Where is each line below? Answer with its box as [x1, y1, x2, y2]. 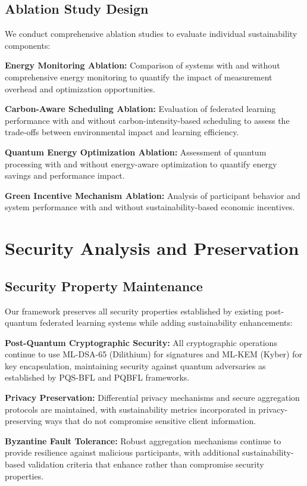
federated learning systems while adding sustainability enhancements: [40, 316, 293, 329]
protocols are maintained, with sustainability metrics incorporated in [5, 403, 256, 415]
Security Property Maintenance [5, 276, 203, 295]
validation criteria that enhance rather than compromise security [27, 458, 264, 471]
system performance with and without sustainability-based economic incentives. [5, 201, 295, 213]
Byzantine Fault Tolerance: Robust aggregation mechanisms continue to [5, 434, 281, 447]
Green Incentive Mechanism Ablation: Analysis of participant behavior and [5, 189, 300, 201]
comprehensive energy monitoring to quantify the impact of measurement [5, 70, 272, 83]
